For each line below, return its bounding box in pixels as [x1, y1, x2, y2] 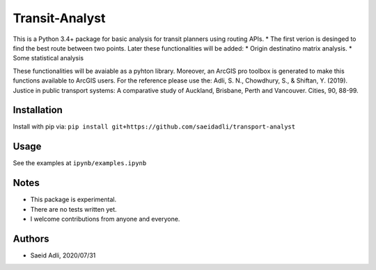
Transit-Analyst [13, 10, 106, 26]
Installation [13, 104, 63, 116]
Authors [13, 233, 49, 244]
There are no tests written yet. [30, 205, 118, 213]
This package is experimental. [30, 195, 117, 204]
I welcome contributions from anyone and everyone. [30, 215, 180, 223]
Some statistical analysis [13, 54, 84, 62]
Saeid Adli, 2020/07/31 [30, 251, 96, 260]
